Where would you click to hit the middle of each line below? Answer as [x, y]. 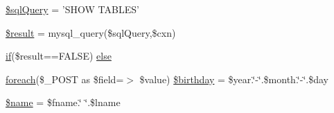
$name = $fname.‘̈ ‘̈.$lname [63, 102]
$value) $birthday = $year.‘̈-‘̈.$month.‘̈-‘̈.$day [234, 79]
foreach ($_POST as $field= [65, 79]
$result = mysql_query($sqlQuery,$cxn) [91, 32]
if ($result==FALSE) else [59, 56]
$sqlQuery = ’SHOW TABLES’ [72, 9]
